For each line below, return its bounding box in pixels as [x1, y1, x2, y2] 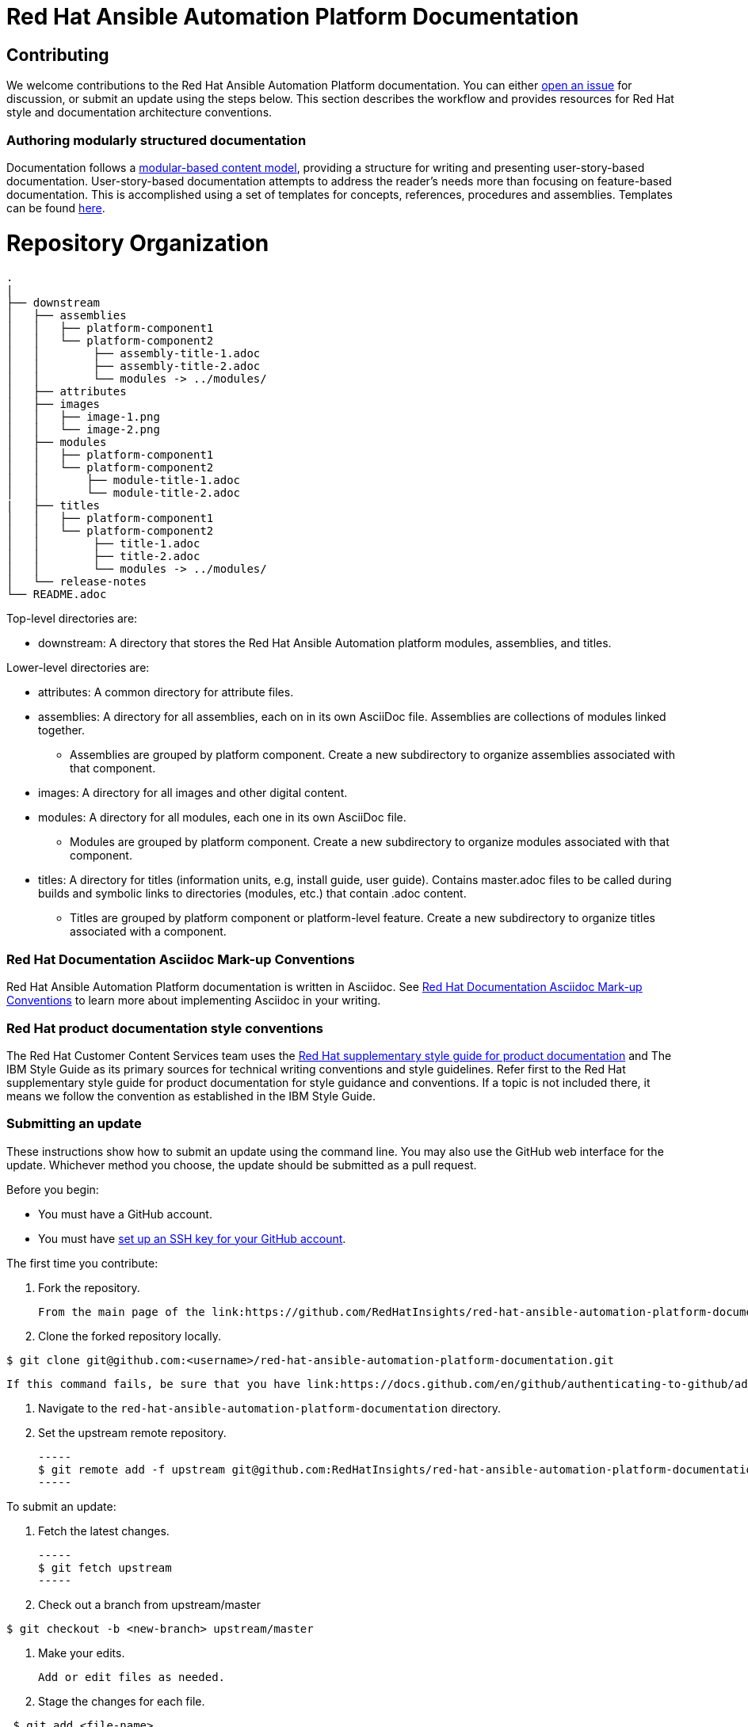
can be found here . [6, 200, 105, 215]
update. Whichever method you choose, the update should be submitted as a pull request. [6, 1157, 477, 1172]
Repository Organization [6, 229, 269, 257]
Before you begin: [6, 1182, 99, 1196]
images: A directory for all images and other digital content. [38, 786, 348, 800]
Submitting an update [6, 1115, 142, 1132]
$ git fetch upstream [38, 1561, 172, 1574]
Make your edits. [38, 1645, 125, 1660]
